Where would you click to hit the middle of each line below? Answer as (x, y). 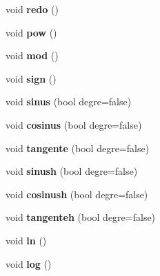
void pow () (31, 32)
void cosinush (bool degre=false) (77, 194)
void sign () (31, 78)
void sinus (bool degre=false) (69, 102)
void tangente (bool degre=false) (78, 148)
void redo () (32, 9)
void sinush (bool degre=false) (72, 171)
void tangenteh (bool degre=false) (81, 217)
